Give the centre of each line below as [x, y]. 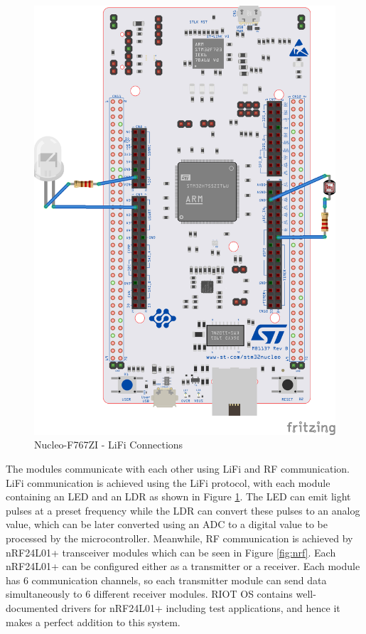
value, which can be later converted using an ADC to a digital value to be [167, 524]
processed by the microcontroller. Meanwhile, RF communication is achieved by [179, 538]
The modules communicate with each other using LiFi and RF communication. [178, 469]
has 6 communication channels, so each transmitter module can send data [166, 580]
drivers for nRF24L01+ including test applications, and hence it [201, 607]
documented [32, 607]
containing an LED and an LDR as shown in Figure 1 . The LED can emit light [178, 496]
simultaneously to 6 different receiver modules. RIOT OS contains [149, 594]
